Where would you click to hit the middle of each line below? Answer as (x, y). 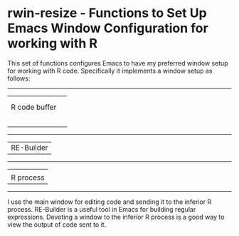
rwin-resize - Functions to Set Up (107, 13)
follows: (19, 78)
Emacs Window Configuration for (108, 28)
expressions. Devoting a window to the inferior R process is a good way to (116, 217)
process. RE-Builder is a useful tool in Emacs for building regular (102, 209)
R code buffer (34, 107)
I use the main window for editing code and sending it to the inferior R (110, 202)
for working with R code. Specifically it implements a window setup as (110, 71)
